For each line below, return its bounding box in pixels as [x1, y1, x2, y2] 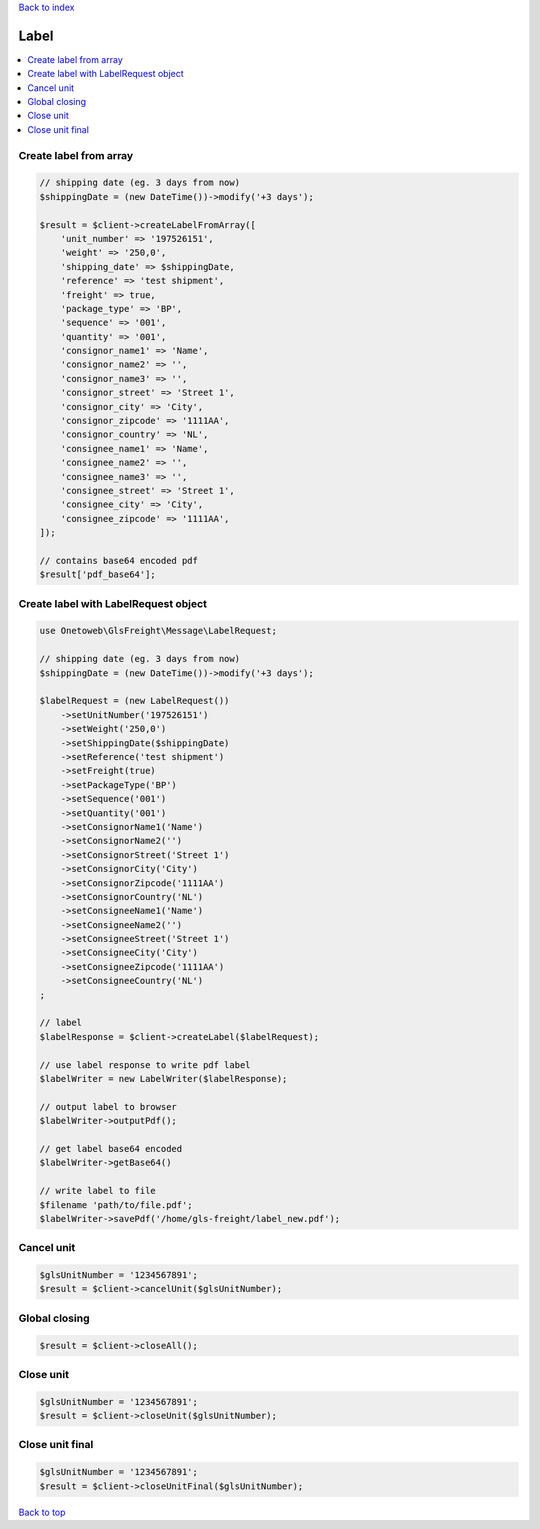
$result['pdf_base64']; [39, 569, 157, 580]
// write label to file [39, 1185, 157, 1197]
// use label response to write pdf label [39, 1059, 251, 1070]
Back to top [18, 1506, 66, 1518]
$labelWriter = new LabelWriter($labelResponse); [39, 1073, 288, 1084]
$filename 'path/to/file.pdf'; [39, 1199, 194, 1210]
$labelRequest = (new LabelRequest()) [39, 695, 230, 707]
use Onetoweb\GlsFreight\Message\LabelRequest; [39, 625, 277, 637]
